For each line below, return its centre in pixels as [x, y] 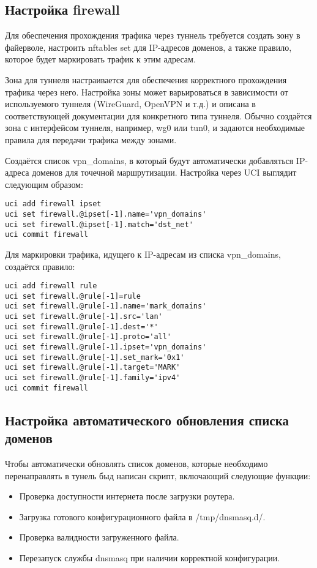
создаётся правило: [40, 266]
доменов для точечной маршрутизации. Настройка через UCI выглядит [164, 172]
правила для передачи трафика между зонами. [91, 139]
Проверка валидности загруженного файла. [99, 537]
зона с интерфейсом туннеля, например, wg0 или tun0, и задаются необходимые [155, 128]
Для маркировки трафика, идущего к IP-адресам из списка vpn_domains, [143, 254]
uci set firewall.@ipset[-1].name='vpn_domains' [106, 214]
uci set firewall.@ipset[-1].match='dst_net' [99, 224]
